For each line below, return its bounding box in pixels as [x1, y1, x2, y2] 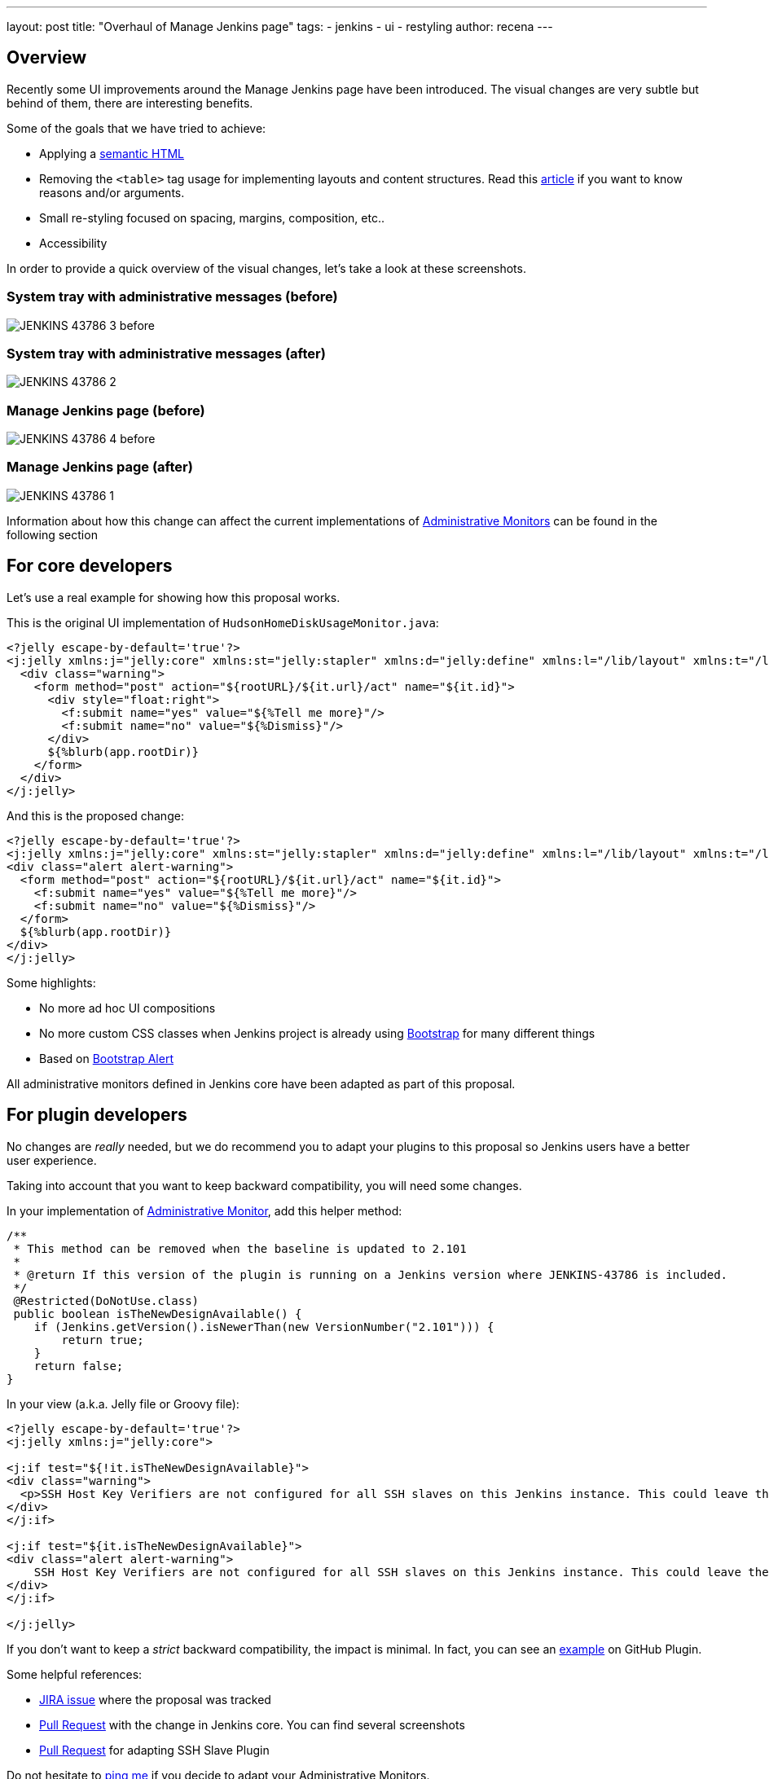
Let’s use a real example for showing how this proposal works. [7, 590, 341, 604]
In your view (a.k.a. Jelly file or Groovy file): [7, 1396, 239, 1411]
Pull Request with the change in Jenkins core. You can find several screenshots [39, 1717, 465, 1732]
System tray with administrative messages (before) [7, 288, 338, 305]
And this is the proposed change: [7, 808, 184, 823]
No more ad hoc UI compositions [39, 1000, 216, 1015]
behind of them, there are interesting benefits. [7, 95, 253, 110]
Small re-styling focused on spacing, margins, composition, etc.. [39, 210, 384, 225]
